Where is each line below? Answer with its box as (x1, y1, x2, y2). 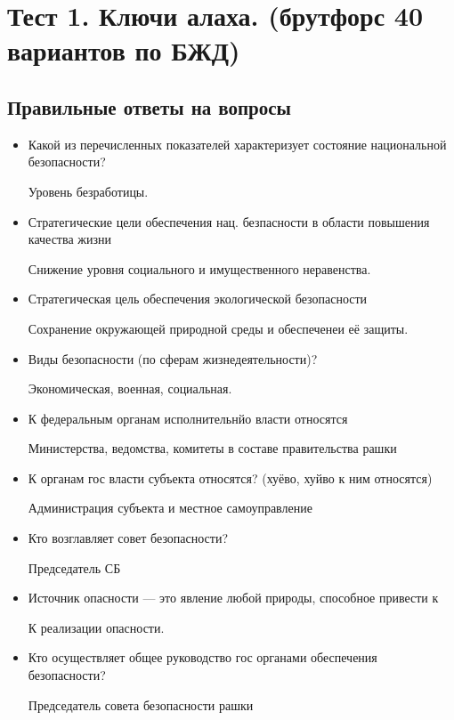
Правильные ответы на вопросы (7, 93, 291, 120)
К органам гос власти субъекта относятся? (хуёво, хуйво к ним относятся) (28, 468, 433, 487)
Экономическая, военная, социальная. (28, 379, 232, 398)
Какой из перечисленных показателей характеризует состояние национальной (28, 134, 447, 153)
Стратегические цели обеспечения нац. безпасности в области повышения (28, 212, 430, 231)
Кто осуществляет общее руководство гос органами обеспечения (28, 648, 377, 667)
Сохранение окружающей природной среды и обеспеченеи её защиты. (28, 319, 409, 337)
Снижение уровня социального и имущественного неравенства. (28, 259, 371, 278)
